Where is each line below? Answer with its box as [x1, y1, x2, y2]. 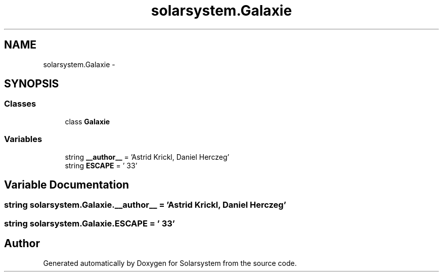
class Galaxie [65, 117, 110, 126]
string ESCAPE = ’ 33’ [65, 161, 138, 170]
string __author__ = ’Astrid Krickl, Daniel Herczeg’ [65, 152, 230, 161]
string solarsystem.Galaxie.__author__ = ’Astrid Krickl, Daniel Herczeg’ [4, 200, 286, 210]
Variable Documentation [4, 178, 129, 191]
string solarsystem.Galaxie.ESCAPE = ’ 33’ [4, 218, 175, 228]
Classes [4, 99, 36, 109]
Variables [4, 134, 42, 145]
